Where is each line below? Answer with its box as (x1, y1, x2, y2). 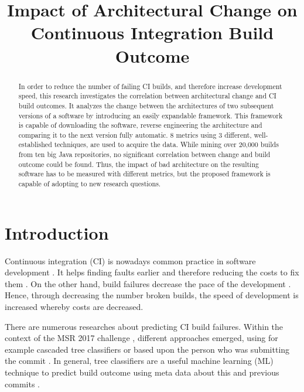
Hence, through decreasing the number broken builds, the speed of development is (5, 289, 299, 301)
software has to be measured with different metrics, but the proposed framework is (18, 169, 271, 179)
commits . (5, 377, 40, 390)
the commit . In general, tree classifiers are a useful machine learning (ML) (5, 354, 274, 367)
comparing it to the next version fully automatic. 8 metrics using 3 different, (18, 129, 252, 139)
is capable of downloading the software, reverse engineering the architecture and (18, 120, 262, 130)
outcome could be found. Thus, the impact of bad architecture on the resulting (18, 159, 259, 169)
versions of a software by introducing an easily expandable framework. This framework (18, 110, 283, 120)
